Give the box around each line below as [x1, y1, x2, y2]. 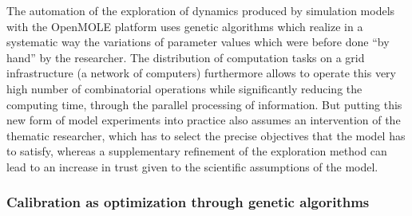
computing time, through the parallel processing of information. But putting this [6, 96, 402, 112]
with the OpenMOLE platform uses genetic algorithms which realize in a [6, 18, 363, 34]
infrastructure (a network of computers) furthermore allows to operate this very [6, 65, 396, 81]
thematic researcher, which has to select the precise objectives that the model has [6, 127, 406, 143]
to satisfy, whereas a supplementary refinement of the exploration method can [6, 143, 387, 159]
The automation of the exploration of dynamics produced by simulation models [6, 2, 395, 18]
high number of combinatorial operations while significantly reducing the [6, 80, 362, 96]
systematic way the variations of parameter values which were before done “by [6, 33, 390, 50]
